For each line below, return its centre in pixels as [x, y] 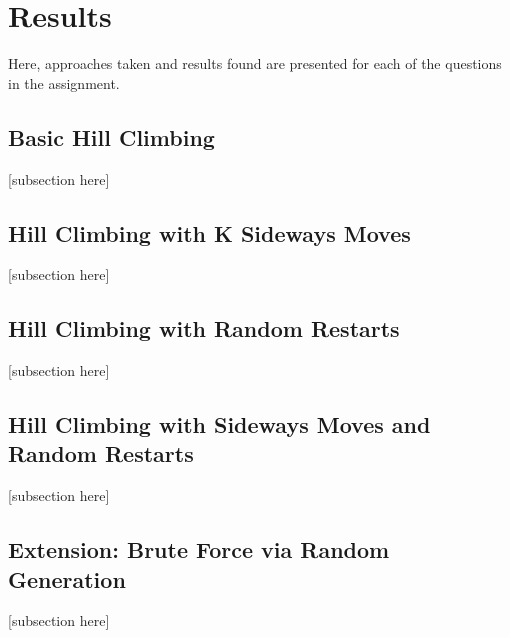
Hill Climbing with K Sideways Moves [209, 232]
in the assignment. [64, 82]
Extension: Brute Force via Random [199, 549]
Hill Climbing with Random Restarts [204, 328]
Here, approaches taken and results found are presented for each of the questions [255, 63]
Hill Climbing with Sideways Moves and [219, 424]
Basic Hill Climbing [111, 136]
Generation [67, 578]
